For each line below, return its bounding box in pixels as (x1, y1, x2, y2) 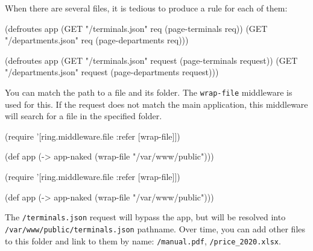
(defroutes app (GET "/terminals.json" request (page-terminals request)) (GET (5, 54, 298, 66)
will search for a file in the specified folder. (5, 110, 162, 122)
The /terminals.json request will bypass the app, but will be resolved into (5, 211, 286, 223)
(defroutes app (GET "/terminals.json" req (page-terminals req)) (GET (5, 22, 268, 34)
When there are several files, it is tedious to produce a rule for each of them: (5, 2, 288, 14)
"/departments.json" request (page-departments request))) (5, 66, 219, 78)
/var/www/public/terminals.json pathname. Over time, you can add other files (5, 222, 306, 235)
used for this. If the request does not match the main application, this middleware (5, 98, 308, 110)
